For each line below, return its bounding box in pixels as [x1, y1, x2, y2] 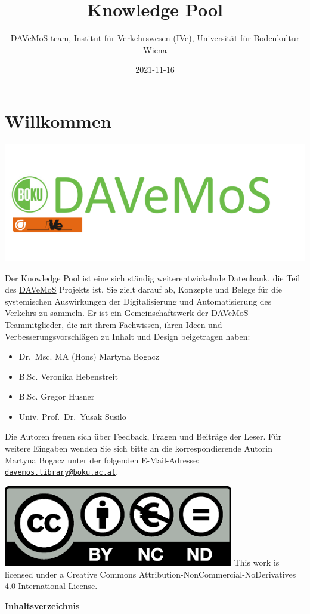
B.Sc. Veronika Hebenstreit [18, 370, 118, 382]
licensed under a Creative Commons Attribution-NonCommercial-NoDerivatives [5, 567, 296, 580]
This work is [234, 555, 280, 568]
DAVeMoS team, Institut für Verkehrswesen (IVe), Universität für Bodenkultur [10, 32, 300, 44]
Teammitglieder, [5, 318, 64, 330]
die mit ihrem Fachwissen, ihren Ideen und [66, 318, 222, 330]
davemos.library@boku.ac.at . [5, 465, 119, 478]
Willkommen [5, 108, 111, 133]
